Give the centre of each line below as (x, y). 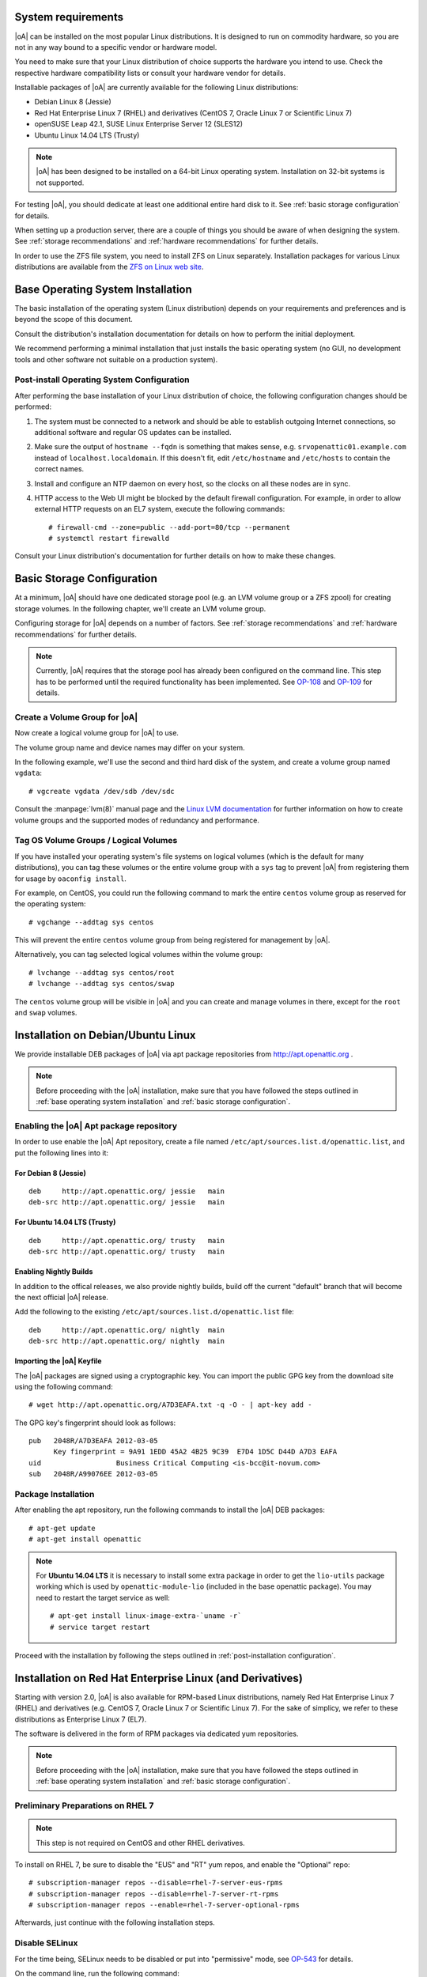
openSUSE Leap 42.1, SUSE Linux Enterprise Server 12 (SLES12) (139, 124)
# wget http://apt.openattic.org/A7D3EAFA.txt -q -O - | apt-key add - (170, 1405)
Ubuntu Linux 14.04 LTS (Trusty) (87, 135)
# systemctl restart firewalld (109, 539)
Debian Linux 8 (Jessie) (73, 102)
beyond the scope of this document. (74, 319)
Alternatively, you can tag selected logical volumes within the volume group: (139, 954)
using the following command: (64, 1386)
